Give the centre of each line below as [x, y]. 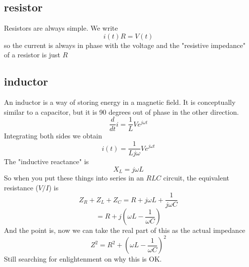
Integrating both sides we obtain [53, 136]
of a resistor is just [32, 55]
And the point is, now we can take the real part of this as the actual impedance [125, 230]
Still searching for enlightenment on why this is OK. [83, 259]
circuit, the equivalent [196, 178]
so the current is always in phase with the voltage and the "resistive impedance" [125, 45]
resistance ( [21, 187]
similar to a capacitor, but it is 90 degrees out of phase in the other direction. [122, 111]
